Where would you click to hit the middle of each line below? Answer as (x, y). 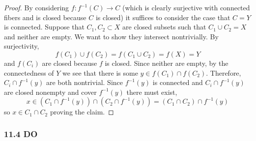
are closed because (70, 63)
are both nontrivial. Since (85, 82)
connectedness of (29, 72)
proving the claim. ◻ (82, 112)
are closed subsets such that (164, 27)
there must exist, (152, 92)
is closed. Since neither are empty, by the (167, 63)
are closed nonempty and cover (50, 92)
